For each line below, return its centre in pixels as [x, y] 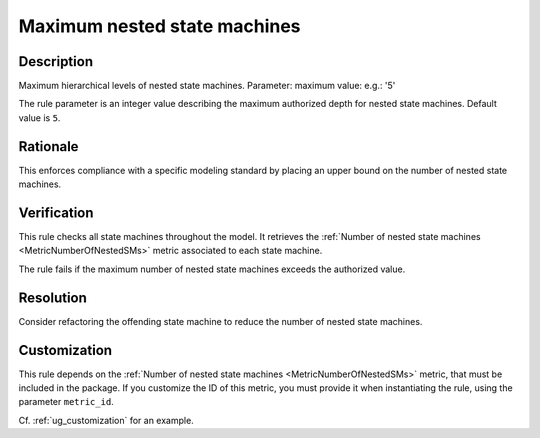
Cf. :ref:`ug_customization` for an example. [106, 420]
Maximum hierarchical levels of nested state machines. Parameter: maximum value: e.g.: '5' [207, 86]
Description [56, 61]
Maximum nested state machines [159, 26]
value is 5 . [39, 117]
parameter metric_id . [66, 402]
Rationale [48, 146]
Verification [56, 212]
